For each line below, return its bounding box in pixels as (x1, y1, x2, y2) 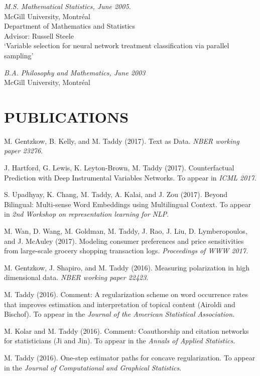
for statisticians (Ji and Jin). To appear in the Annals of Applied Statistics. (4, 335, 235, 346)
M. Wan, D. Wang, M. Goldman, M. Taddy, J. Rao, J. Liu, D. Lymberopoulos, (4, 226, 247, 236)
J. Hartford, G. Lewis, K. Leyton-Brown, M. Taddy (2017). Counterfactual (4, 162, 234, 173)
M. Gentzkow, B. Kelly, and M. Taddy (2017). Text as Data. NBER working (4, 135, 239, 146)
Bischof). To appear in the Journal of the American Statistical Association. (4, 309, 235, 319)
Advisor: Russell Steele (4, 30, 74, 41)
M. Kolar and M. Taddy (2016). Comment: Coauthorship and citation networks (4, 325, 249, 336)
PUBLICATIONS (4, 106, 129, 127)
